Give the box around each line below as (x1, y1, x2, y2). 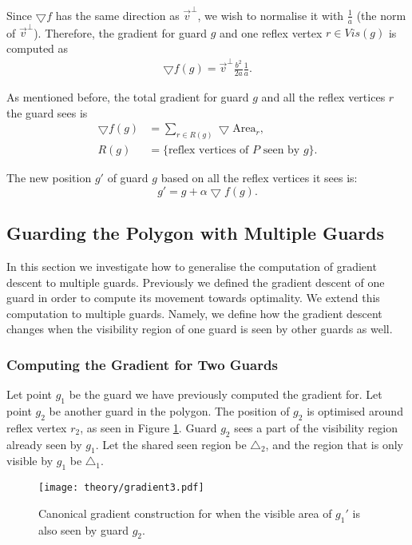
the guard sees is (6, 104, 88, 121)
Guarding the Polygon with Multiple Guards (6, 221, 385, 245)
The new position (6, 169, 92, 186)
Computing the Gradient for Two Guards (6, 354, 278, 374)
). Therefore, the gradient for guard (34, 24, 207, 41)
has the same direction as (55, 6, 180, 23)
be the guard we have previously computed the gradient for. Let (69, 386, 382, 403)
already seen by (6, 436, 82, 452)
